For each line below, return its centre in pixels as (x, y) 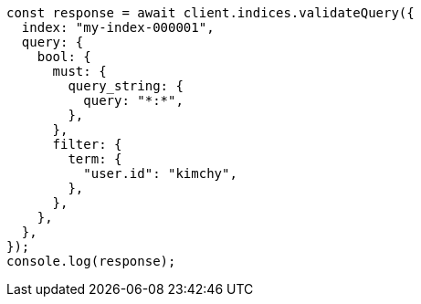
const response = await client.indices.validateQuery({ (210, 13)
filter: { (87, 144)
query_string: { (126, 86)
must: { (79, 71)
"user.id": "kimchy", (160, 173)
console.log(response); (91, 261)
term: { (95, 159)
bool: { (64, 57)
